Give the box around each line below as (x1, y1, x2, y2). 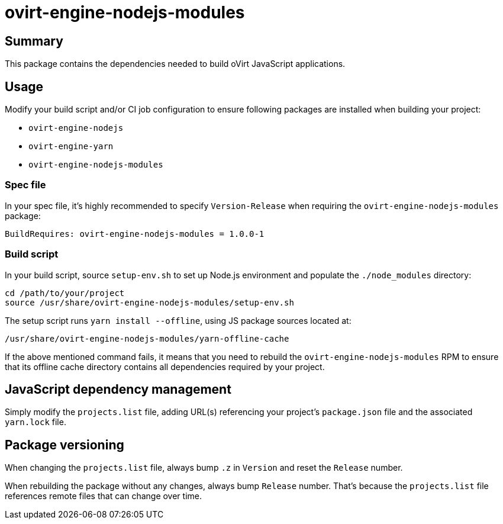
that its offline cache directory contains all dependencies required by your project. (5, 361, 325, 372)
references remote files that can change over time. (5, 491, 202, 502)
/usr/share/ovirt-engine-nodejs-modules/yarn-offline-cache (5, 333, 289, 343)
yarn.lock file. (5, 417, 66, 427)
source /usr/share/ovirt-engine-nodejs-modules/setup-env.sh (5, 297, 294, 307)
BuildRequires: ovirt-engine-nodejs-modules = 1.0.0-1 (5, 229, 265, 239)
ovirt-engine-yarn (28, 142, 114, 152)
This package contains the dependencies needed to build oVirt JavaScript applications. (5, 59, 346, 69)
